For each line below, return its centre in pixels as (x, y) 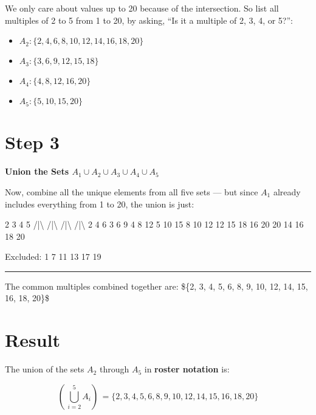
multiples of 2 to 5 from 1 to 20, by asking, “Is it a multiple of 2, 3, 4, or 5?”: (149, 20)
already (287, 191)
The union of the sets (45, 369)
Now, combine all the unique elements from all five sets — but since (132, 191)
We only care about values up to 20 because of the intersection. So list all (142, 8)
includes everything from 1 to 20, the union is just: (100, 204)
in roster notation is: (187, 369)
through (114, 369)
